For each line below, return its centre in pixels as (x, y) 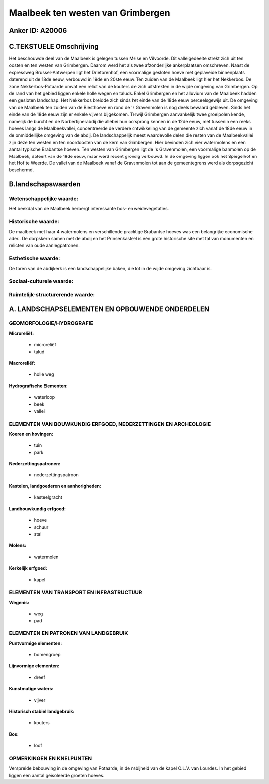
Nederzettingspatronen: (35, 464)
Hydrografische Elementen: (39, 386)
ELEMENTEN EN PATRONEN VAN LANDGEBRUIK (68, 633)
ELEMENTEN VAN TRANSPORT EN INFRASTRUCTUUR (76, 592)
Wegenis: (19, 602)
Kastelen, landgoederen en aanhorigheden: (55, 486)
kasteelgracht (48, 497)
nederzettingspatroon (57, 475)
